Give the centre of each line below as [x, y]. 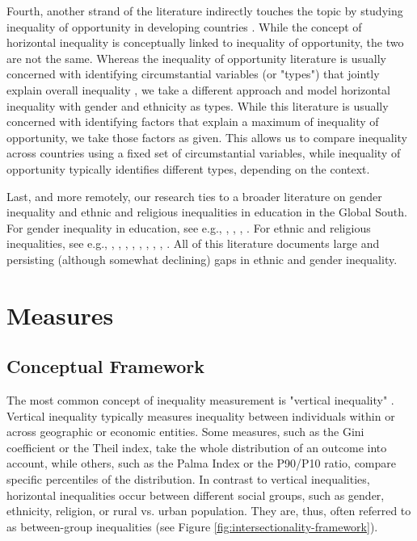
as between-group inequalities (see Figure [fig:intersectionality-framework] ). [192, 526]
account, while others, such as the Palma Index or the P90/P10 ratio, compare [202, 463]
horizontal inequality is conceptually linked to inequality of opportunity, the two [205, 42]
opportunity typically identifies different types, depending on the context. [188, 168]
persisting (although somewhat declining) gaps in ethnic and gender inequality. [202, 259]
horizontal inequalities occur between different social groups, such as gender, [196, 495]
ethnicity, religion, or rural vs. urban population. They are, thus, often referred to [209, 511]
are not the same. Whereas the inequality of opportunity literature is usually [196, 58]
